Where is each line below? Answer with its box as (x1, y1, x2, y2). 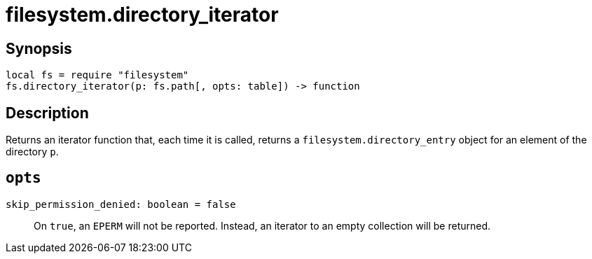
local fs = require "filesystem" (6, 69, 189, 81)
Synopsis (6, 39, 72, 57)
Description (6, 104, 89, 122)
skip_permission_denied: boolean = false (6, 198, 236, 210)
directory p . (6, 146, 59, 158)
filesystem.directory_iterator (6, 3, 279, 27)
